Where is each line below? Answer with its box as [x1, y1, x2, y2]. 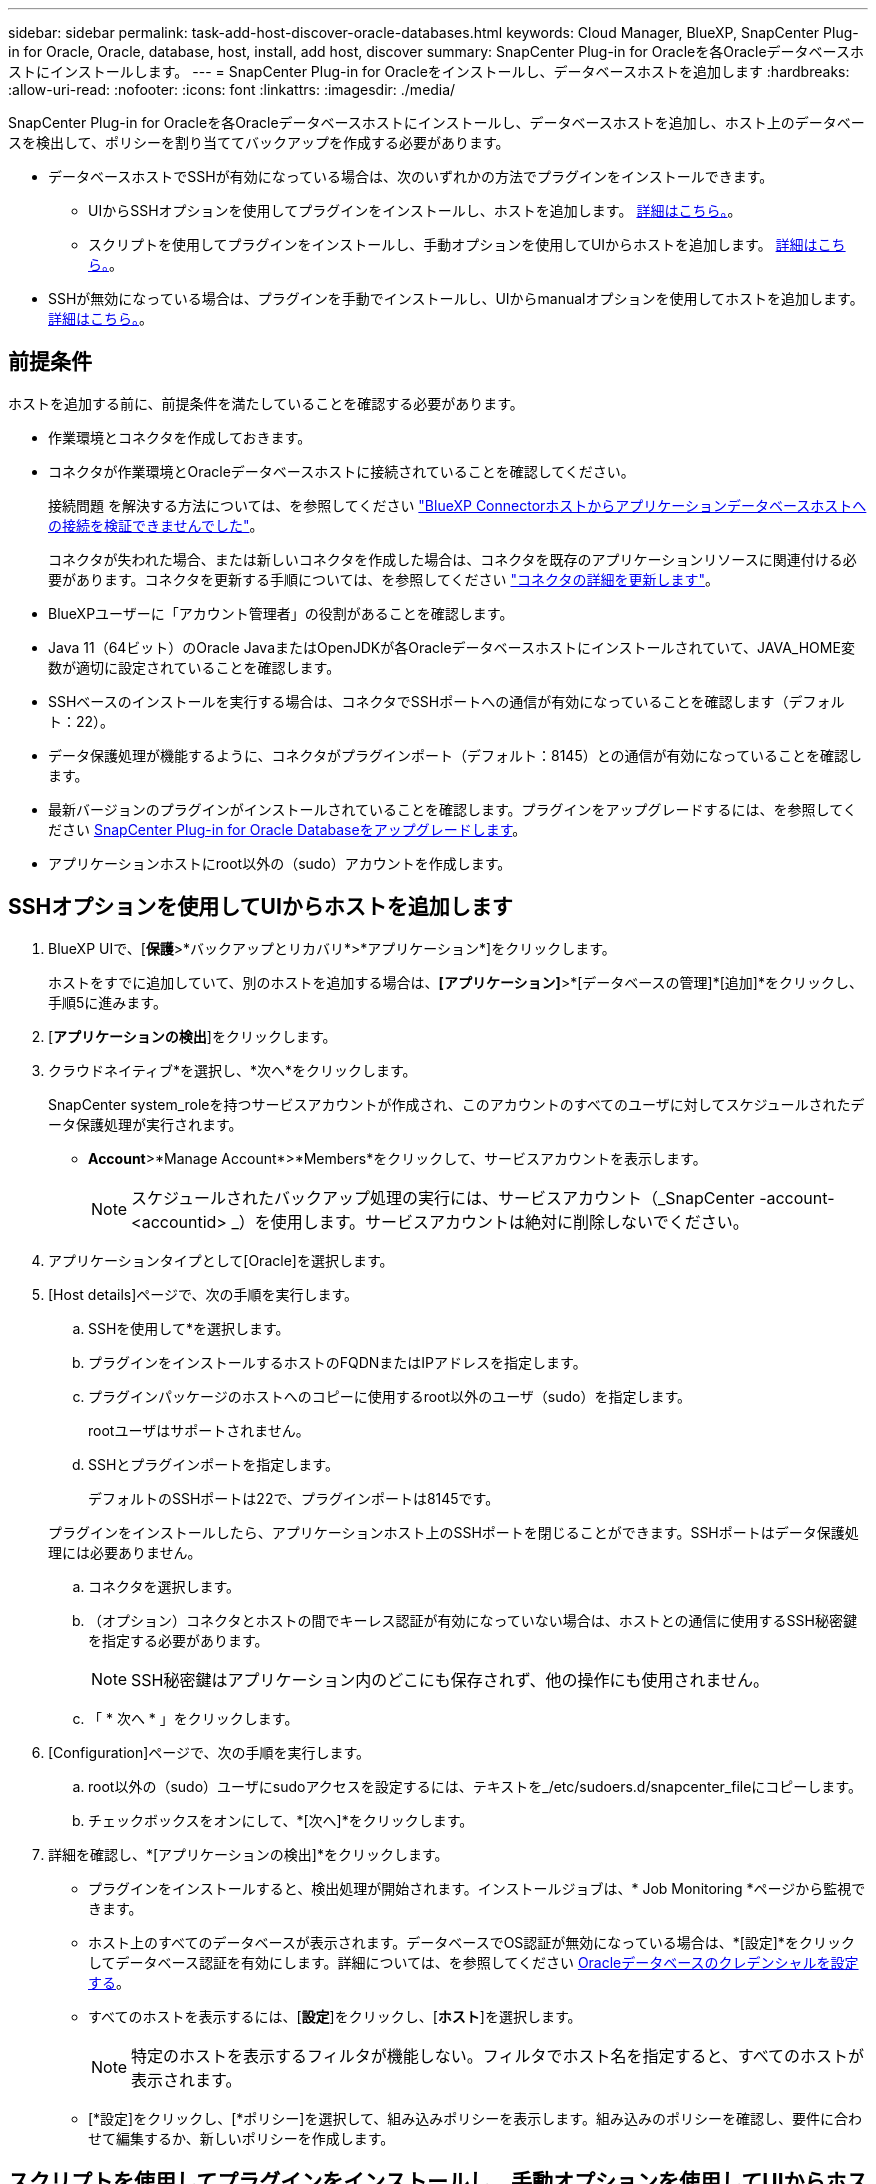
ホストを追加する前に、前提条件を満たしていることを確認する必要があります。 [8, 394, 524, 412]
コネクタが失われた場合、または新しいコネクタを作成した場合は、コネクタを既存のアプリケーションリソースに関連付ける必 [48, 550, 857, 568]
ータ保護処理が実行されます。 [48, 1115, 243, 1133]
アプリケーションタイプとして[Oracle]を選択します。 [48, 1251, 394, 1269]
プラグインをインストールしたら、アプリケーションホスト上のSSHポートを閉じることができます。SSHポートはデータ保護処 [48, 1523, 859, 1541]
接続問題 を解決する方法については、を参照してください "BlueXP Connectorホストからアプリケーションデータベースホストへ [48, 496, 867, 514]
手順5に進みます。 [48, 993, 167, 1011]
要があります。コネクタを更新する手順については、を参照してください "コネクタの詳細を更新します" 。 [48, 570, 719, 588]
